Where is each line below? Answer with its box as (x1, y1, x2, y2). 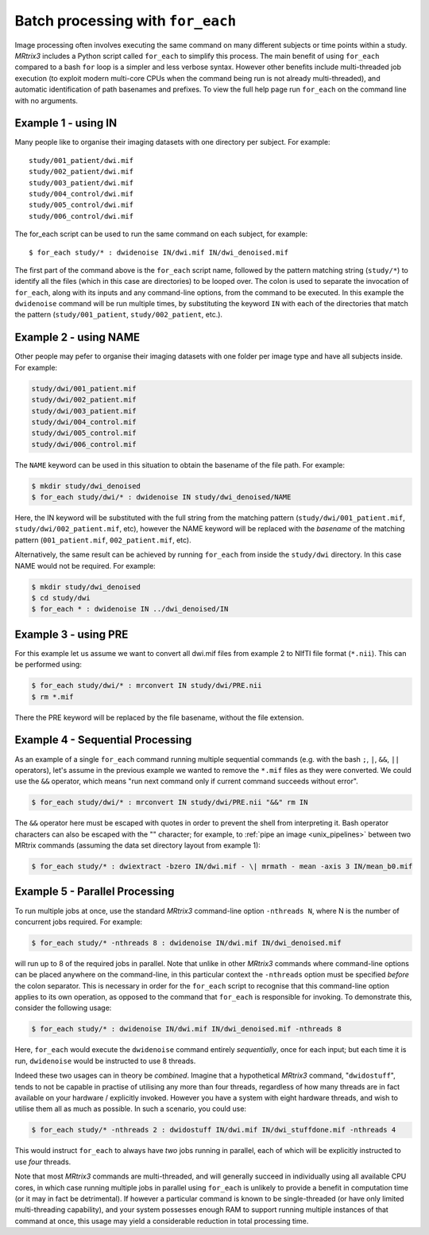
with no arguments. (14, 95, 79, 105)
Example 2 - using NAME (14, 331, 141, 344)
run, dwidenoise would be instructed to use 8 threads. (14, 1056, 196, 1066)
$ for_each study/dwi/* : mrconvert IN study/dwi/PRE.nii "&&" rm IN (31, 798, 308, 807)
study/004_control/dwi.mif (29, 189, 134, 198)
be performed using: (14, 660, 83, 670)
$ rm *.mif (31, 692, 74, 701)
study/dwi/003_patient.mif (31, 406, 137, 415)
